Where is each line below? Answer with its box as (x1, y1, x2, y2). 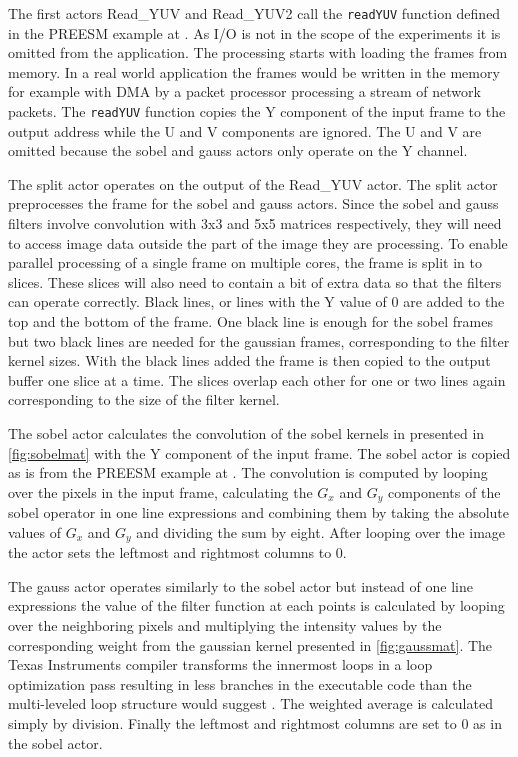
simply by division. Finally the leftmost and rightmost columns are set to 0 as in (8, 713, 502, 734)
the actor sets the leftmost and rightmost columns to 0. (8, 542, 347, 563)
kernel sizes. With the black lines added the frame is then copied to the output (8, 350, 491, 371)
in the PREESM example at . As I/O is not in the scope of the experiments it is (8, 22, 501, 43)
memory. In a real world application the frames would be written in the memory (8, 61, 500, 82)
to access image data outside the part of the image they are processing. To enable (8, 232, 508, 253)
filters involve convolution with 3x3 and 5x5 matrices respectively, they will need (8, 213, 502, 234)
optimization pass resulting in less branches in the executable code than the (8, 673, 472, 694)
